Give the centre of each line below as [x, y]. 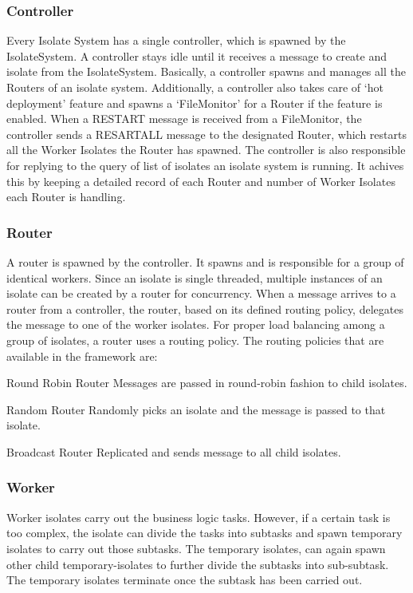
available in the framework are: [82, 356]
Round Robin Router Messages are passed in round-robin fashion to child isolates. [207, 383]
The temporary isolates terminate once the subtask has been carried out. [185, 580]
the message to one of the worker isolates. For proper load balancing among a [196, 324]
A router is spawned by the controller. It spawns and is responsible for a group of [205, 261]
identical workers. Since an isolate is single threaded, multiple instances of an [195, 277]
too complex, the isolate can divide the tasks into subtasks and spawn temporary [205, 533]
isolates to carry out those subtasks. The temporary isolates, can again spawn [196, 548]
